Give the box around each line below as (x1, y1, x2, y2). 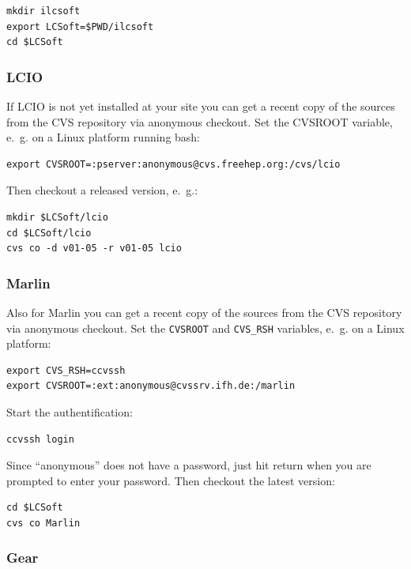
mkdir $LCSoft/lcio (6, 211, 108, 223)
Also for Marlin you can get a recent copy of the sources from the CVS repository (6, 303, 402, 320)
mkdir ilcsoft (6, 6, 81, 17)
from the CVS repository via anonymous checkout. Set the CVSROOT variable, (6, 113, 393, 130)
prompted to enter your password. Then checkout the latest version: (6, 472, 335, 488)
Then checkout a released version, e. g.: (6, 182, 198, 198)
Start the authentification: (6, 404, 133, 420)
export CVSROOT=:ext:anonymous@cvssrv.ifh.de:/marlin (6, 380, 296, 392)
